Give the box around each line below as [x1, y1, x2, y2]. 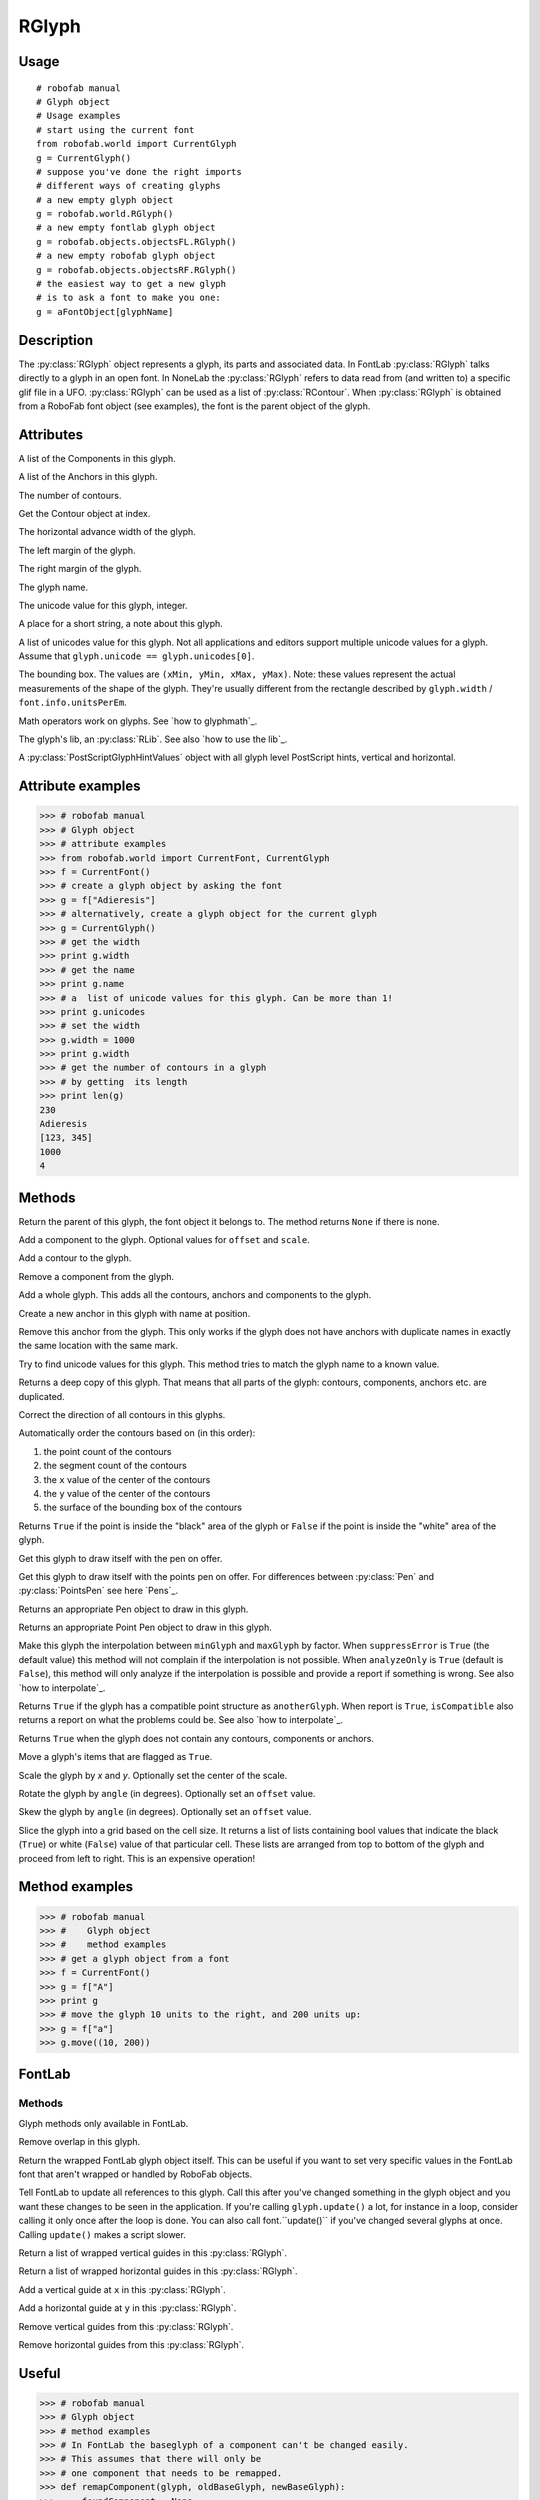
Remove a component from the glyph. [18, 1270, 175, 1282]
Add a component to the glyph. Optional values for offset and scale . [18, 1234, 310, 1246]
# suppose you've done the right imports [36, 166, 242, 177]
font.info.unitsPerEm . [18, 696, 127, 709]
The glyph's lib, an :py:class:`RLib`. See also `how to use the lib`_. [18, 733, 288, 745]
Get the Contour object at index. [18, 507, 151, 519]
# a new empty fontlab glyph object [36, 222, 216, 234]
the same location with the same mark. [18, 1340, 179, 1352]
